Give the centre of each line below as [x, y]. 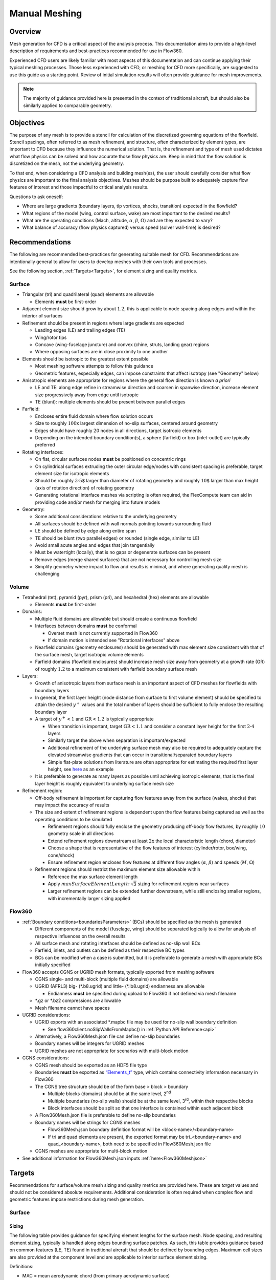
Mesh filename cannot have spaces [72, 1008]
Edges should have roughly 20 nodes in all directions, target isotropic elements [118, 431]
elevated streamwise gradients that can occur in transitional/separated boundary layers [140, 755]
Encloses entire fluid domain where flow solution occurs [94, 416]
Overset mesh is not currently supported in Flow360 [103, 633]
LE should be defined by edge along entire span [86, 531]
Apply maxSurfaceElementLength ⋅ [89, 884]
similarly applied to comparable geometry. [68, 105]
